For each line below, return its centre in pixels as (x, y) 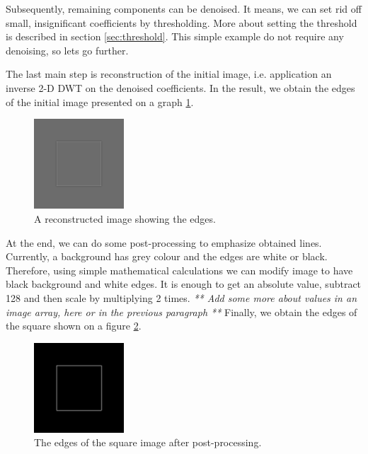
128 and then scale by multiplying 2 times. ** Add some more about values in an (182, 297)
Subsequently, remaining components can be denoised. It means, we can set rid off (184, 8)
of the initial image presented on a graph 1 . (100, 101)
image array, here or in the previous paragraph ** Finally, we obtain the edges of (182, 312)
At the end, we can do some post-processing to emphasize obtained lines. (164, 242)
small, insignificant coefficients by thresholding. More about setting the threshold (182, 22)
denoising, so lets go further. (67, 50)
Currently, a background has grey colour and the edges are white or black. (167, 256)
